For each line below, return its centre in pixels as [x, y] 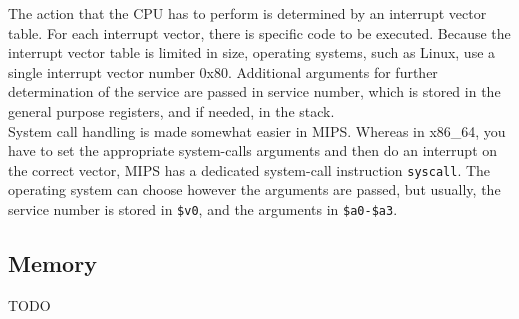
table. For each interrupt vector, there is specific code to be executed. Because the [259, 32]
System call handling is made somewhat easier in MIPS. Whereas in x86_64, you [257, 130]
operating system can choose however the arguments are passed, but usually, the [254, 189]
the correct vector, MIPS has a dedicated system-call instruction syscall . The [249, 169]
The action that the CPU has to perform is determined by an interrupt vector [247, 13]
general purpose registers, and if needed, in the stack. [171, 110]
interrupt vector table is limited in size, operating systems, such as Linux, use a [252, 52]
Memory [52, 263]
